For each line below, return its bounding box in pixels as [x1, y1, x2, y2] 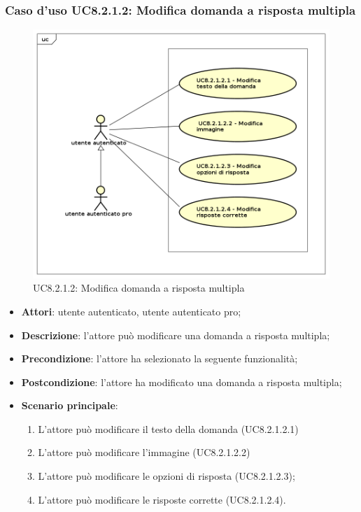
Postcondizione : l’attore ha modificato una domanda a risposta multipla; [21, 374, 342, 389]
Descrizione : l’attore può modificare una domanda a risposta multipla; [21, 327, 330, 342]
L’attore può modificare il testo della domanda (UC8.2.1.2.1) [38, 421, 299, 436]
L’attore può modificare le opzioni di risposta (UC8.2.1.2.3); [38, 469, 295, 483]
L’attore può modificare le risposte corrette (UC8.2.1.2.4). [38, 492, 286, 506]
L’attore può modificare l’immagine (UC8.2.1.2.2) [38, 445, 250, 460]
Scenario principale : [21, 398, 118, 413]
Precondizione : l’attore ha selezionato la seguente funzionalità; [21, 351, 298, 366]
